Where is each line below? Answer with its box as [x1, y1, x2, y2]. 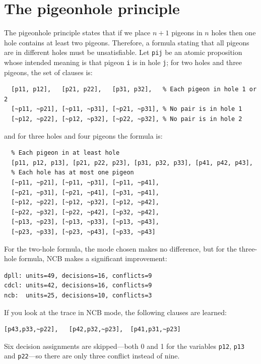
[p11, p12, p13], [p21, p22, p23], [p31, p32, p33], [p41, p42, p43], [11, 159, 253, 166]
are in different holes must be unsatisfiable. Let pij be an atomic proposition [4, 47, 242, 57]
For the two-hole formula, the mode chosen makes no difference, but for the [4, 243, 237, 254]
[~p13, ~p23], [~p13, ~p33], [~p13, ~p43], [11, 218, 159, 226]
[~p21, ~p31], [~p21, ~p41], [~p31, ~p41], [11, 189, 159, 196]
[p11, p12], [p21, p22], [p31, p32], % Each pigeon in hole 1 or [11, 86, 257, 93]
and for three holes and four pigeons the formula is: [4, 130, 163, 141]
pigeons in [171, 27, 203, 38]
